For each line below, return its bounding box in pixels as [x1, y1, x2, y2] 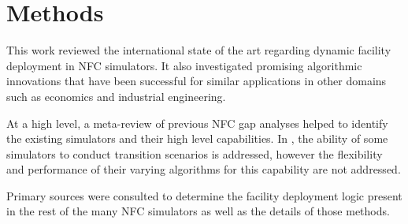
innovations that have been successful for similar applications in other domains [6, 73, 387, 89]
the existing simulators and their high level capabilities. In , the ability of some [6, 130, 388, 147]
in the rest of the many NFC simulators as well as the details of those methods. [6, 203, 390, 219]
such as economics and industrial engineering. [6, 88, 226, 104]
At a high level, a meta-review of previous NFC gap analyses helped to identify [6, 114, 388, 131]
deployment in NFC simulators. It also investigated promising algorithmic [6, 57, 362, 73]
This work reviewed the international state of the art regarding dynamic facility [6, 42, 391, 58]
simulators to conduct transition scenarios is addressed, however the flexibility [6, 145, 383, 162]
